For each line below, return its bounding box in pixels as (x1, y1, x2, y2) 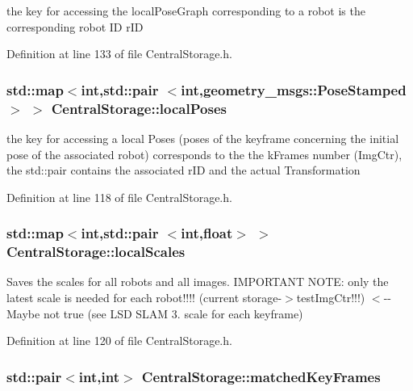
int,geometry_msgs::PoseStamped (181, 79, 407, 99)
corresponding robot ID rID (6, 18, 144, 35)
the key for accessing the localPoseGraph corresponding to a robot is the (6, 2, 365, 19)
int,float (181, 223, 233, 243)
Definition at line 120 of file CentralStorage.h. (6, 332, 232, 349)
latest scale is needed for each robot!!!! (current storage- (6, 289, 282, 306)
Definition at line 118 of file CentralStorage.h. (6, 188, 232, 205)
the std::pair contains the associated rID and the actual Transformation (6, 162, 361, 179)
